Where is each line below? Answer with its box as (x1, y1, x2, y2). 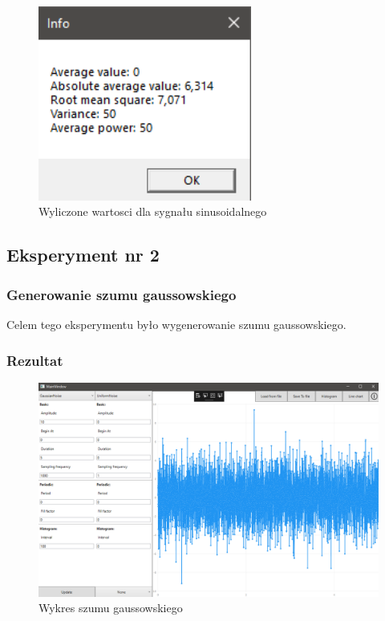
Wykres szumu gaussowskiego (38, 599, 183, 616)
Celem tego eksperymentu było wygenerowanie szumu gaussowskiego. (6, 316, 346, 333)
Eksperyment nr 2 (6, 242, 160, 267)
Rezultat (6, 350, 63, 370)
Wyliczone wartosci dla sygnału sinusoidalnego (38, 203, 267, 220)
